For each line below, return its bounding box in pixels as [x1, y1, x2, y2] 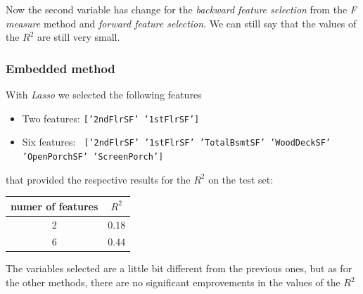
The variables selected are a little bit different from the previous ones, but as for [6, 261, 352, 276]
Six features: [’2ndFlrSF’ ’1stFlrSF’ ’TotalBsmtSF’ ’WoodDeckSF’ [22, 134, 331, 149]
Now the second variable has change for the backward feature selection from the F [6, 2, 357, 16]
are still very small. [37, 30, 120, 44]
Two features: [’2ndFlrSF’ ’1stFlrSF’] [22, 110, 200, 125]
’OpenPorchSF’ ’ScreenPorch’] [22, 151, 164, 162]
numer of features [11, 198, 98, 213]
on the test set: [208, 172, 274, 186]
